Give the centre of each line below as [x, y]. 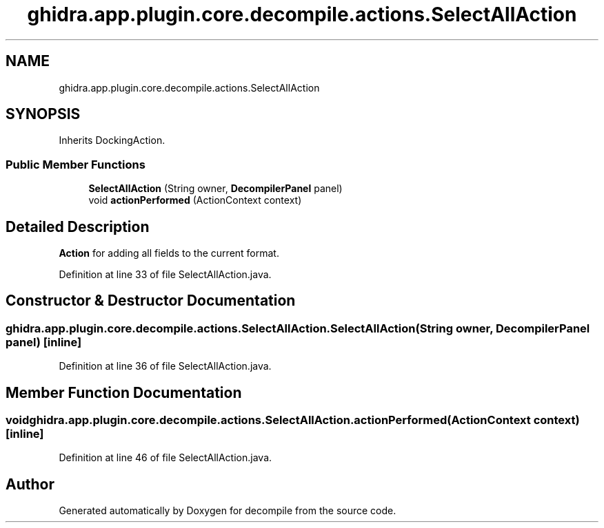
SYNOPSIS [43, 114]
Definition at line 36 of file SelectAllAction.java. [165, 366]
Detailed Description [78, 226]
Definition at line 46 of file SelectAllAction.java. [165, 458]
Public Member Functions [75, 164]
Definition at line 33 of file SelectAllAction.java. [165, 275]
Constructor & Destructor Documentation [151, 301]
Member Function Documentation [124, 392]
